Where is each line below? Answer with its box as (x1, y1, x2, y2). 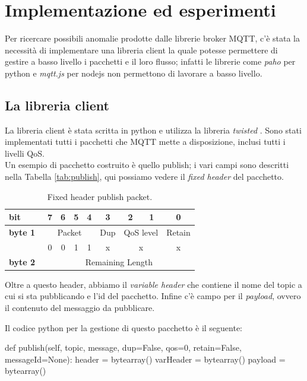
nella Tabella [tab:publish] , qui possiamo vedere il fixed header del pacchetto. (5, 170, 284, 183)
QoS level (124, 226, 159, 239)
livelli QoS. (5, 147, 45, 159)
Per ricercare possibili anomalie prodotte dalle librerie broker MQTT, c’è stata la (5, 32, 300, 45)
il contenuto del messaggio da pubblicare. (5, 301, 155, 314)
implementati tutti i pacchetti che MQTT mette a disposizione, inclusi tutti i (5, 135, 286, 148)
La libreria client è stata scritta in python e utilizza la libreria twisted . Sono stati (5, 123, 302, 136)
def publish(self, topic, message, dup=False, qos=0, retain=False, (5, 341, 242, 354)
